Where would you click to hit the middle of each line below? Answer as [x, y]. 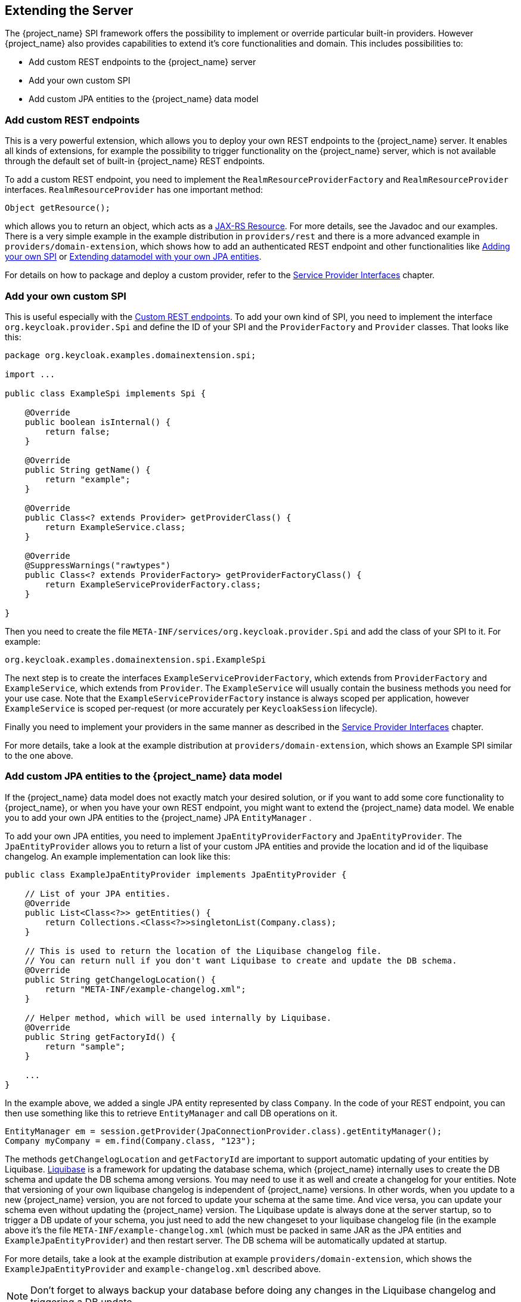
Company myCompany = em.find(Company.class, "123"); [131, 1141]
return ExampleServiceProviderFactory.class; [153, 584]
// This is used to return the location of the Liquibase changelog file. [203, 951]
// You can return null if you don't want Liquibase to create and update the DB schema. [241, 960]
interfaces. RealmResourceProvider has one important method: [134, 190]
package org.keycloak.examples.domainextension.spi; [131, 355]
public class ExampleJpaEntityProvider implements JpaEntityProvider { [176, 874]
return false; [78, 431]
